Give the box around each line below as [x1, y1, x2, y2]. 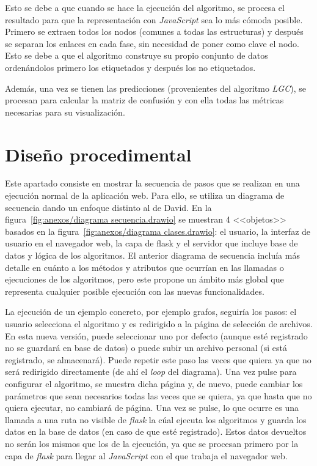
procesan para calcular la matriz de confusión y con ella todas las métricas [5, 94, 284, 106]
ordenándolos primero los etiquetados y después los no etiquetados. [5, 61, 256, 73]
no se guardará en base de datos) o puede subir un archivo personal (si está [5, 341, 287, 354]
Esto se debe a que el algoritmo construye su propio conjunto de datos [5, 49, 268, 62]
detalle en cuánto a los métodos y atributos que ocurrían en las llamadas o [5, 261, 284, 273]
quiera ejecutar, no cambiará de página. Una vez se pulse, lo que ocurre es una [5, 401, 299, 414]
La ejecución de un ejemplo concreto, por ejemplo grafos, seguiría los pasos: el [5, 305, 297, 318]
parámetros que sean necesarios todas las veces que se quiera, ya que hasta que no [5, 389, 312, 402]
